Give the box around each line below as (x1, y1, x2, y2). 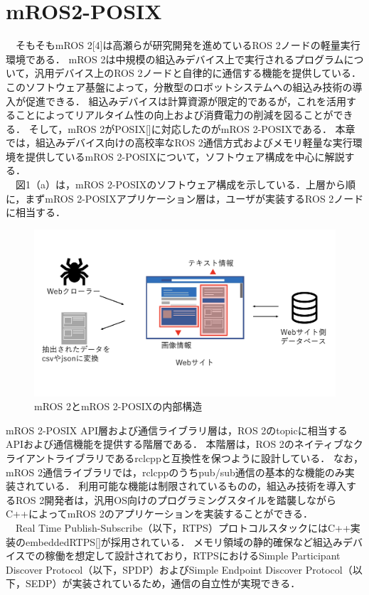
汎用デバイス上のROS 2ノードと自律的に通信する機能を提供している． (34, 65, 362, 80)
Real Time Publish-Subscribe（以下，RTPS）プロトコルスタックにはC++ (15, 520, 351, 535)
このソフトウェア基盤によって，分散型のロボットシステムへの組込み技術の (6, 79, 353, 94)
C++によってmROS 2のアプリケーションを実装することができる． (6, 506, 314, 521)
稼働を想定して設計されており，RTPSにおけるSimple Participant (45, 548, 341, 563)
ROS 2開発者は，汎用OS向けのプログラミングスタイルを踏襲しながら (15, 492, 336, 507)
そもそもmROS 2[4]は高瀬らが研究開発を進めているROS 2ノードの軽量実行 (15, 38, 360, 53)
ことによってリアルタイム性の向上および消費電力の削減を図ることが (15, 107, 333, 122)
